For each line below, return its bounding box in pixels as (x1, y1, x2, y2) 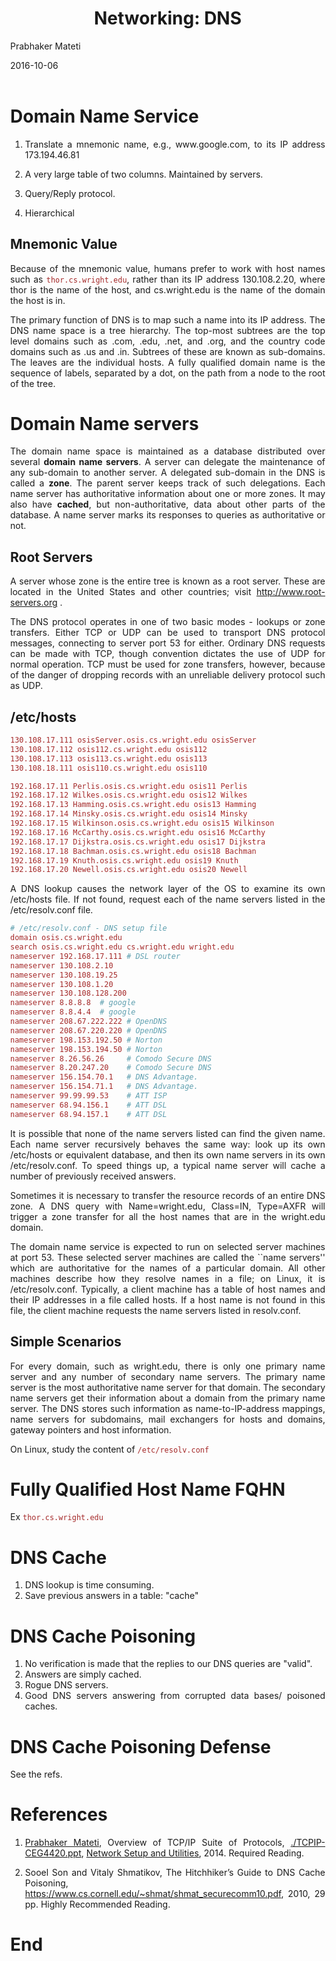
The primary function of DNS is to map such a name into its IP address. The (10, 313, 326, 326)
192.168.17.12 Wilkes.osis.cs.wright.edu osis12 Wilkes (10, 790, 248, 801)
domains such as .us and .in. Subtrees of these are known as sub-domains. (10, 345, 326, 357)
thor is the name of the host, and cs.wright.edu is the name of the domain (10, 283, 326, 296)
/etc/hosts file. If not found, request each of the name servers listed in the (10, 893, 326, 906)
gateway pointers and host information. (10, 1423, 172, 1436)
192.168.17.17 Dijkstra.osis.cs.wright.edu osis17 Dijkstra (10, 837, 266, 847)
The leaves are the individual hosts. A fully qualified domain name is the (10, 356, 326, 368)
